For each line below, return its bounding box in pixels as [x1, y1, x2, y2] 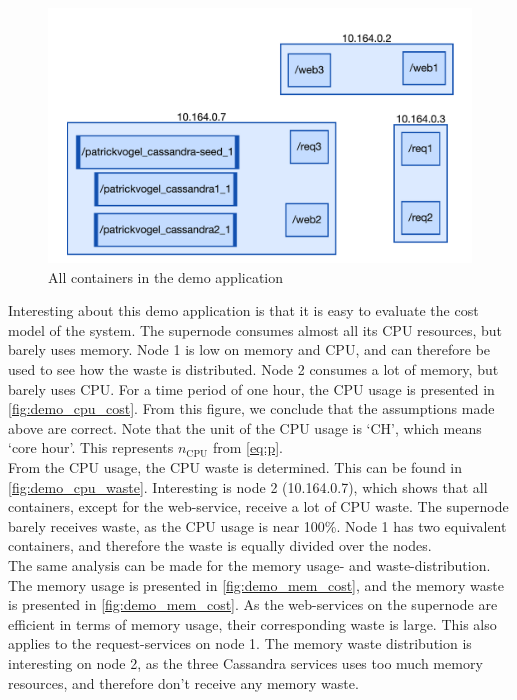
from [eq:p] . [212, 437, 283, 458]
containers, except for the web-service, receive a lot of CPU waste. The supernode [8, 496, 509, 517]
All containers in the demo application [48, 266, 284, 287]
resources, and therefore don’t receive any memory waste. [8, 672, 359, 693]
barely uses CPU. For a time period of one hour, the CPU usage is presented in [8, 378, 495, 399]
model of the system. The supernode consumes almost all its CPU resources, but [8, 319, 503, 340]
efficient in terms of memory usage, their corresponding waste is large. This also [8, 613, 497, 634]
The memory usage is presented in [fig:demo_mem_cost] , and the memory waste [8, 574, 504, 595]
